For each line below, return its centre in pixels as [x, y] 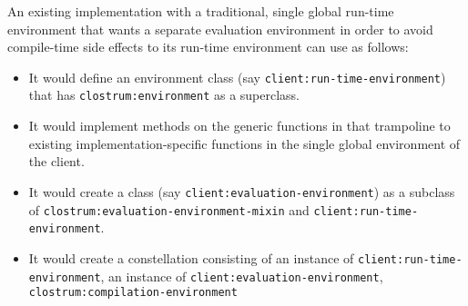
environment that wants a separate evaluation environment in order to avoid [220, 29]
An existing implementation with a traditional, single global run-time [201, 11]
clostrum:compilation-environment [133, 293]
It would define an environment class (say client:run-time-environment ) [237, 77]
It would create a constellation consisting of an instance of [191, 257]
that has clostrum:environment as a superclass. [164, 95]
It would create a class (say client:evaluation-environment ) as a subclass [242, 191]
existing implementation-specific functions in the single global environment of [244, 143]
